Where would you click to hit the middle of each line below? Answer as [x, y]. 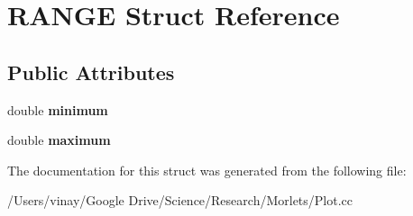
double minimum [58, 109]
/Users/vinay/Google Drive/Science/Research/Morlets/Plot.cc [180, 200]
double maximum [59, 140]
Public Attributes [91, 72]
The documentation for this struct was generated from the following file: [207, 170]
